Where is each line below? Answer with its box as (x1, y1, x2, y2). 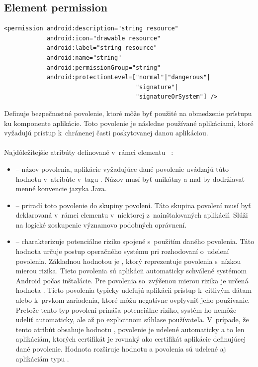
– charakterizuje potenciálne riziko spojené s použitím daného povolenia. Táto (15, 236, 255, 246)
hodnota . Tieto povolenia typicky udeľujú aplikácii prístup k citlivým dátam (15, 285, 252, 295)
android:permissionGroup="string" (46, 64, 161, 71)
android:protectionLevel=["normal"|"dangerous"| (46, 74, 211, 81)
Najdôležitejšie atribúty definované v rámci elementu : (4, 147, 173, 157)
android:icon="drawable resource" (46, 34, 161, 42)
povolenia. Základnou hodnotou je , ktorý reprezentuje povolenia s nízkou (15, 255, 241, 266)
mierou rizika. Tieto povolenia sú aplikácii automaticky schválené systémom (15, 265, 247, 276)
